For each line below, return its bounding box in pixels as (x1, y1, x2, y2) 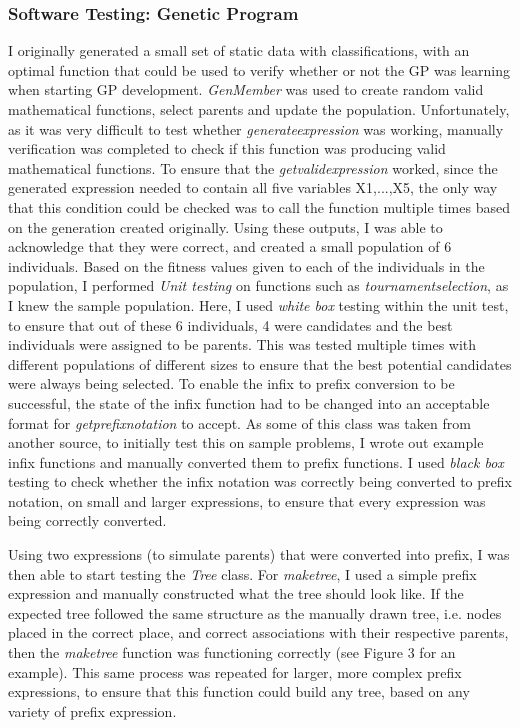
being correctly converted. (8, 510, 167, 531)
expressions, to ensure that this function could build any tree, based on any (8, 681, 470, 702)
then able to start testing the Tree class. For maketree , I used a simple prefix (8, 563, 477, 584)
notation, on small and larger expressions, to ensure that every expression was (8, 490, 486, 511)
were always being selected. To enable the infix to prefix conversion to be (8, 373, 455, 394)
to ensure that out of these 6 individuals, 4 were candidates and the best (8, 314, 453, 335)
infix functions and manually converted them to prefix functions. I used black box (8, 451, 504, 472)
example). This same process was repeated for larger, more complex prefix (8, 661, 462, 682)
